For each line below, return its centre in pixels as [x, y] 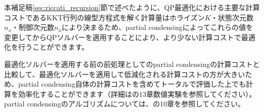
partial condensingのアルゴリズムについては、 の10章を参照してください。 [125, 104]
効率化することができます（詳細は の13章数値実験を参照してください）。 [137, 94]
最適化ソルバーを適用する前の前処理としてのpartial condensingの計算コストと [132, 64]
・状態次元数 [232, 17]
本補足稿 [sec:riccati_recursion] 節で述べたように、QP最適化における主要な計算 [132, 7]
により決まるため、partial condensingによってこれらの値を [157, 27]
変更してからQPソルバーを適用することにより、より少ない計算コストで [123, 37]
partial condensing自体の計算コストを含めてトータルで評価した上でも [132, 84]
